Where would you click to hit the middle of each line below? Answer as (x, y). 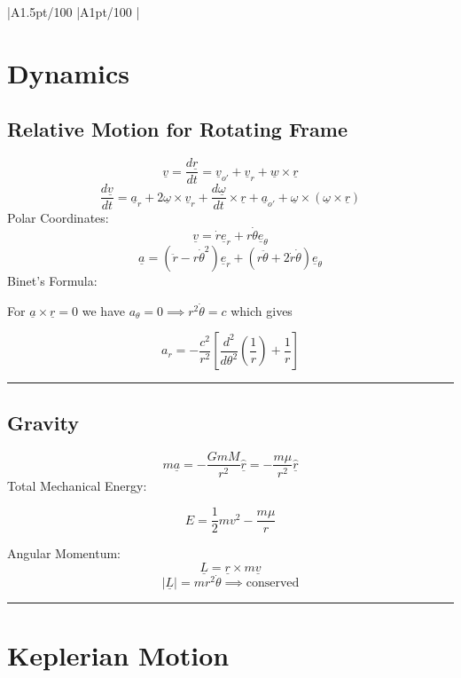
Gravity (43, 422)
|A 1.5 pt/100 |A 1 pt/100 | (74, 12)
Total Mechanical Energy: (77, 485)
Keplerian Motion (118, 655)
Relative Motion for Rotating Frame (177, 129)
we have (103, 310)
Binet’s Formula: (52, 281)
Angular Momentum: (64, 553)
